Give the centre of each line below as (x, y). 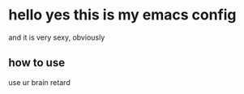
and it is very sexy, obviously (57, 37)
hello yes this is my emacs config (122, 15)
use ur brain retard (39, 82)
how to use (37, 63)
